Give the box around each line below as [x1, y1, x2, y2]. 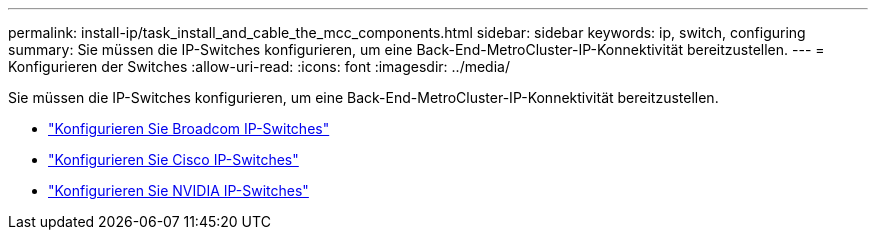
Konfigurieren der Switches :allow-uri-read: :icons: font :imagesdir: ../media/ [8, 58, 510, 75]
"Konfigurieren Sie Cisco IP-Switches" [48, 151, 299, 168]
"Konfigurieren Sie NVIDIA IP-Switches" [48, 182, 309, 199]
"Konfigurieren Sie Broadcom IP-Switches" [48, 120, 330, 137]
